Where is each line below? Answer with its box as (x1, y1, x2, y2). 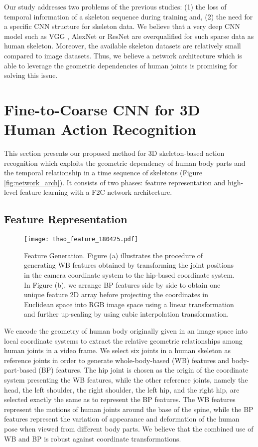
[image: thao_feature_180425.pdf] (24, 236, 138, 243)
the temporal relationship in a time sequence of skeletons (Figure (4, 167, 203, 178)
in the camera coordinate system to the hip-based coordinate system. (24, 270, 235, 280)
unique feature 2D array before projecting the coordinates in (24, 289, 208, 300)
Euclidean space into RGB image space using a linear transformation (24, 299, 234, 309)
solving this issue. (4, 70, 58, 80)
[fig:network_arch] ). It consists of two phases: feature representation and (4, 177, 226, 187)
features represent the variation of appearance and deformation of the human (4, 414, 240, 424)
